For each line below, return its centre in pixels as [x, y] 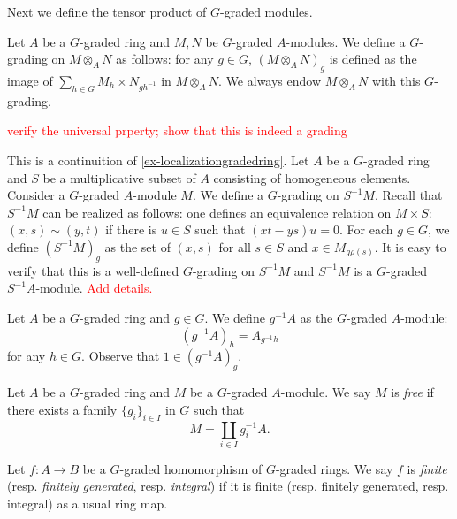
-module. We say [326, 392]
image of [30, 80]
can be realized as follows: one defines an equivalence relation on [217, 212]
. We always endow [270, 80]
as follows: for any [165, 59]
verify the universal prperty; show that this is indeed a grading [177, 130]
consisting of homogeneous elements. [312, 177]
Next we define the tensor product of [107, 11]
